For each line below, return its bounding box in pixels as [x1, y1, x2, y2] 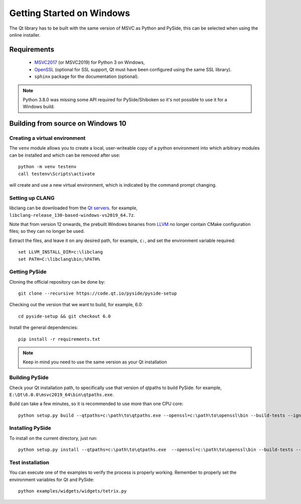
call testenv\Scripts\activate [18, 171, 95, 177]
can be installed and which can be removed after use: [9, 152, 120, 158]
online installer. [9, 32, 41, 38]
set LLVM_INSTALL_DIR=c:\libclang [18, 249, 103, 255]
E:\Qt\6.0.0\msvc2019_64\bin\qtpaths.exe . [9, 392, 114, 398]
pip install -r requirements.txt [18, 336, 100, 342]
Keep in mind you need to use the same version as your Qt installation [23, 359, 168, 365]
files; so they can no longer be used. [9, 228, 85, 234]
